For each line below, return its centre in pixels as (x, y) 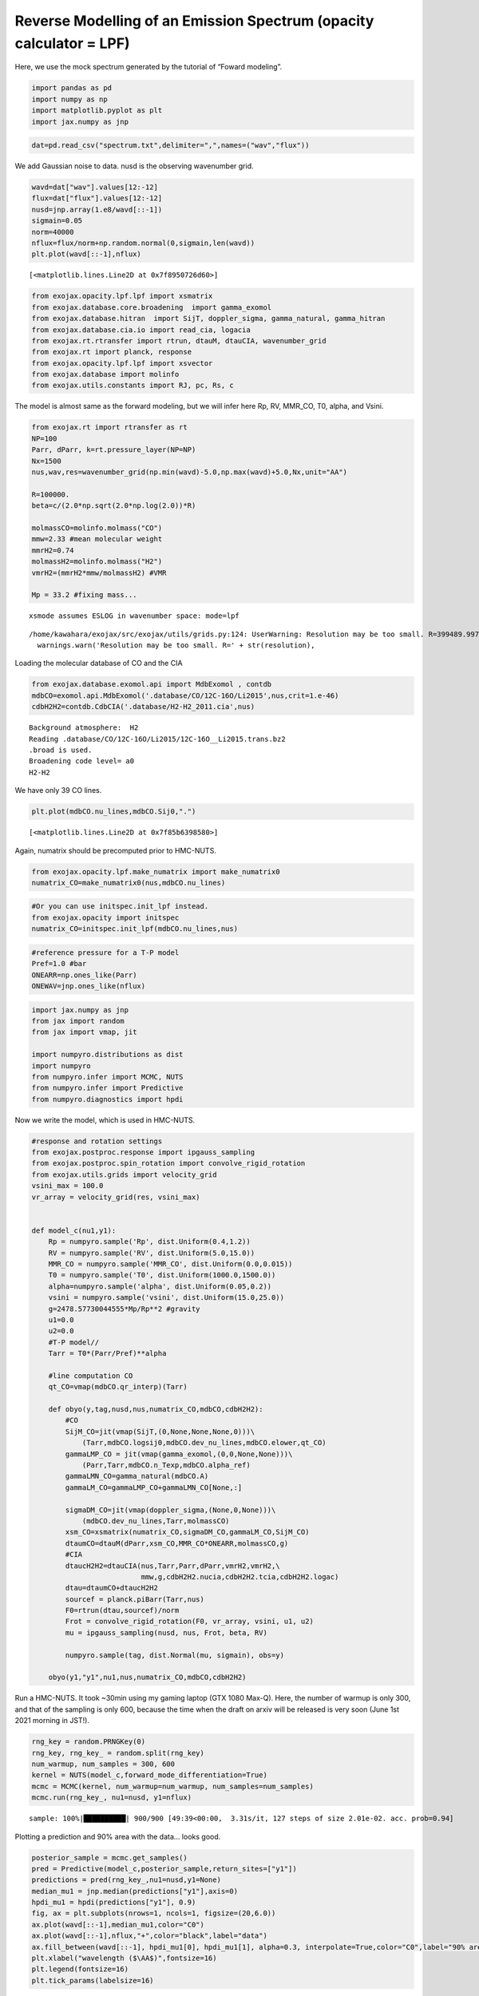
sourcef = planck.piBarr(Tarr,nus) (135, 1599)
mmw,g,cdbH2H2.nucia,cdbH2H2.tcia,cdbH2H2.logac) (240, 1576)
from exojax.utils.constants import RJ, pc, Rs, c (133, 386)
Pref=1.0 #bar (59, 964)
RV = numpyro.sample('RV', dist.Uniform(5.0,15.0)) (152, 1253)
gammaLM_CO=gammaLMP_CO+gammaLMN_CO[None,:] (154, 1487)
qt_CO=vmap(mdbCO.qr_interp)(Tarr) (118, 1387)
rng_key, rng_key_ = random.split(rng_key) (118, 1753)
